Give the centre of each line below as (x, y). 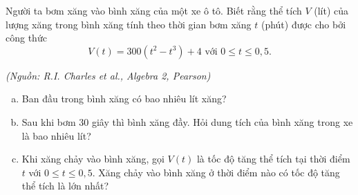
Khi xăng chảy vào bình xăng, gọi (93, 159)
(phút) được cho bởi (303, 24)
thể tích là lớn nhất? (65, 186)
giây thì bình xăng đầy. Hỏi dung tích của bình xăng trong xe (222, 121)
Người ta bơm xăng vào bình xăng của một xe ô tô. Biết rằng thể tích (154, 10)
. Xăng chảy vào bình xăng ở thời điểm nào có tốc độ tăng (216, 172)
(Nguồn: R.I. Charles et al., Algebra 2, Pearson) (108, 75)
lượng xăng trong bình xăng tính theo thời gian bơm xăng (129, 24)
